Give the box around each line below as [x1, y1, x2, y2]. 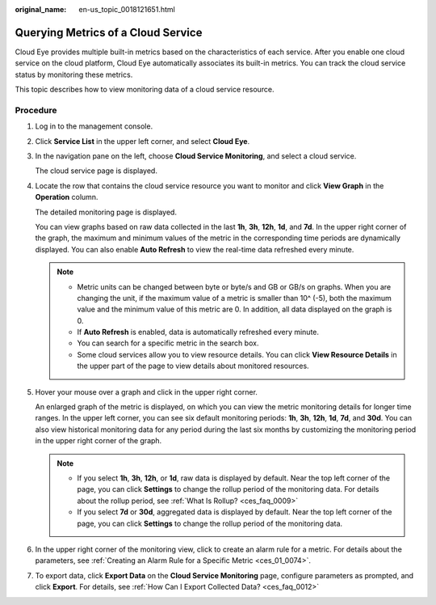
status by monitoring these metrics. [15, 70, 133, 79]
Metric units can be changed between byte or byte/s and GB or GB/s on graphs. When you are [77, 281, 392, 291]
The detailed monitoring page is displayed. [35, 207, 178, 217]
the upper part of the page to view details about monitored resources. [77, 361, 310, 371]
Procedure [15, 104, 57, 116]
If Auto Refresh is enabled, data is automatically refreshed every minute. [77, 328, 319, 337]
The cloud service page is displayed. [35, 166, 157, 176]
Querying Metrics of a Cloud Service [15, 25, 203, 40]
